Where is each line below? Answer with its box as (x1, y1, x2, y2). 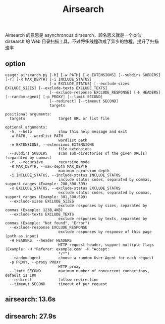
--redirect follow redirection (9, 277, 99, 282)
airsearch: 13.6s (5, 295, 56, 304)
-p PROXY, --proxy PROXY (9, 260, 61, 265)
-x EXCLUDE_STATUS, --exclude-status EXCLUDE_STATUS (9, 186, 121, 191)
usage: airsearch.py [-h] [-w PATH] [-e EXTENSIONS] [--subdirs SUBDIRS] (5, 73, 161, 78)
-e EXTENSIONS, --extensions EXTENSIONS (9, 142, 94, 147)
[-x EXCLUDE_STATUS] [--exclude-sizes (49, 81, 130, 86)
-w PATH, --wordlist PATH (9, 133, 63, 138)
